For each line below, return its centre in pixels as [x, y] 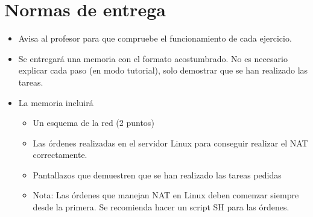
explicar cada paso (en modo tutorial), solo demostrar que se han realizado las [163, 70]
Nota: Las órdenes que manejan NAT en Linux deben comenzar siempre [166, 195]
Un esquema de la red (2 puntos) [93, 123]
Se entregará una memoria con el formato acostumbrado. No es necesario [153, 58]
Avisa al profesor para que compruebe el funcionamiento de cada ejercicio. [155, 38]
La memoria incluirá [56, 102]
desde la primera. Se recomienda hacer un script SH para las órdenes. [161, 207]
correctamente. [60, 155]
